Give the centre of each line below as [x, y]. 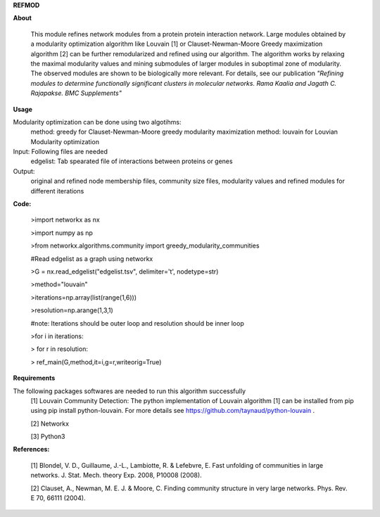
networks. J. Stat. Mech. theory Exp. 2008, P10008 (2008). [116, 475]
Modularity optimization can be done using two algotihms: [97, 122]
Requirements [34, 378]
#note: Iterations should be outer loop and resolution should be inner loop [137, 323]
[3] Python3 [48, 437]
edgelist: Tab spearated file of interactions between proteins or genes [132, 161]
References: [31, 449]
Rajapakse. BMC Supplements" [76, 93]
